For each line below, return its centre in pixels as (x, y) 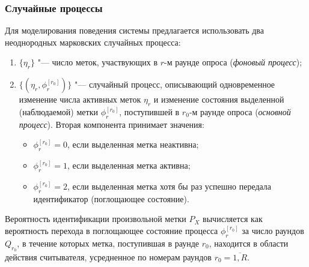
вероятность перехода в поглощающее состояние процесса (112, 230)
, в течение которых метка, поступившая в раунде (108, 243)
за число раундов (273, 230)
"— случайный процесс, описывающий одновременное (175, 84)
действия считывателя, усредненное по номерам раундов (108, 256)
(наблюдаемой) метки (58, 112)
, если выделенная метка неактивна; (133, 144)
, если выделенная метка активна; (129, 165)
